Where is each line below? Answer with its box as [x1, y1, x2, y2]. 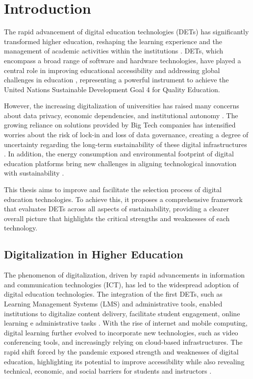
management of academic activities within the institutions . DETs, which [4, 46, 224, 56]
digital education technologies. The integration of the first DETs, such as [4, 289, 223, 299]
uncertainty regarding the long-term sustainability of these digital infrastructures [4, 139, 247, 149]
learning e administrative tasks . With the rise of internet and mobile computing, [4, 318, 248, 328]
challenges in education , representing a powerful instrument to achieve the [4, 75, 229, 85]
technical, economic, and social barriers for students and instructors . [4, 366, 212, 376]
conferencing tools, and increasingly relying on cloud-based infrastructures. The [4, 337, 243, 347]
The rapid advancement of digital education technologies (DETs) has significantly [4, 26, 249, 37]
